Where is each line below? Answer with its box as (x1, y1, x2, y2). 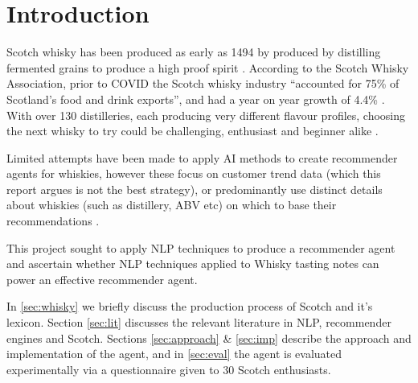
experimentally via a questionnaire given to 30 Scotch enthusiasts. (6, 360, 331, 377)
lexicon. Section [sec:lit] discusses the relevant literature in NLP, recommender (6, 314, 391, 331)
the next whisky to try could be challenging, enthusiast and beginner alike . (6, 122, 379, 139)
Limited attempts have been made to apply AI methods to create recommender (6, 149, 398, 166)
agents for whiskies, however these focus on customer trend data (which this (6, 165, 381, 182)
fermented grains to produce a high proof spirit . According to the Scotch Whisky (6, 59, 409, 76)
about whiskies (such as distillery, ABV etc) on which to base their (6, 196, 337, 213)
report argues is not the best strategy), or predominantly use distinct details (6, 180, 383, 197)
